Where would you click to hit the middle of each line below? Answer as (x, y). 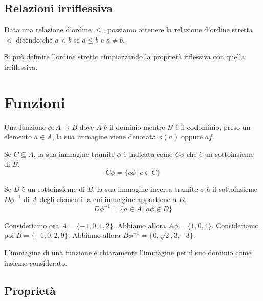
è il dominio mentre (135, 126)
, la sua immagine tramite (74, 154)
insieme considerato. (36, 262)
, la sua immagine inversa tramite (145, 189)
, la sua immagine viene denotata (104, 137)
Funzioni (35, 102)
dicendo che (34, 39)
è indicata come (148, 154)
